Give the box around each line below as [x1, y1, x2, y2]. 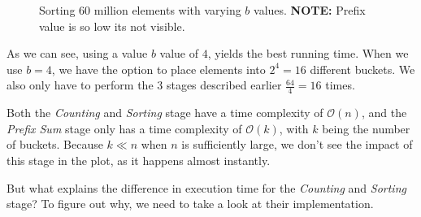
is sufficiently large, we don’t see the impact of [181, 136, 413, 153]
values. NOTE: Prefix [254, 2, 366, 18]
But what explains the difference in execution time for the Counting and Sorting [7, 179, 406, 196]
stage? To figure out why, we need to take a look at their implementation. [7, 195, 374, 212]
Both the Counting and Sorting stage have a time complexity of [7, 104, 323, 121]
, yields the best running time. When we [207, 45, 409, 62]
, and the [361, 104, 407, 121]
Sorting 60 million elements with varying [39, 2, 241, 18]
